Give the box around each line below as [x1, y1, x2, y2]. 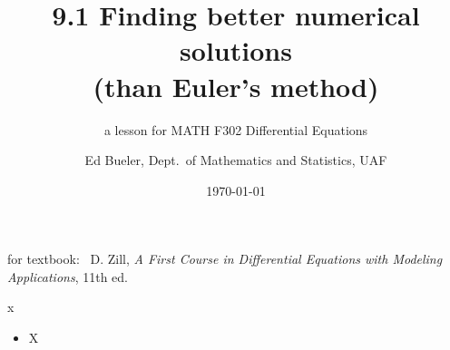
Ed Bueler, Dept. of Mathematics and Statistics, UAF [84, 151, 387, 170]
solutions [180, 32, 292, 69]
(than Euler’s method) [93, 67, 379, 104]
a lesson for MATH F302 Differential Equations [103, 120, 368, 139]
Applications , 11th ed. [7, 267, 128, 286]
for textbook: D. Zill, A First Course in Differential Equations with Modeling [7, 249, 443, 268]
